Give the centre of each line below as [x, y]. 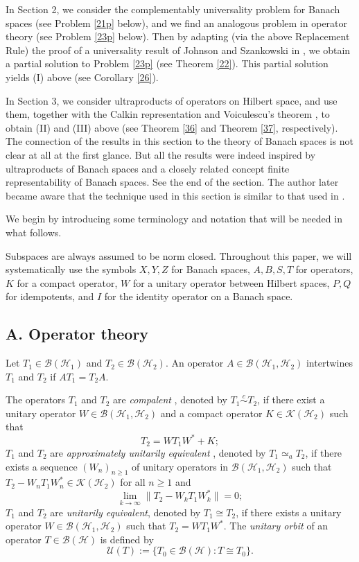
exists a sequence [42, 466]
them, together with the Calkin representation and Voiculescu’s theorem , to [168, 114]
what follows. [34, 232]
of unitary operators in [180, 466]
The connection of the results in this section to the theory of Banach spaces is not [180, 141]
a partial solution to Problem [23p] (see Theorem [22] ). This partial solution [167, 63]
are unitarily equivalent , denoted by [125, 512]
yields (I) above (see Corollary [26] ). [82, 77]
